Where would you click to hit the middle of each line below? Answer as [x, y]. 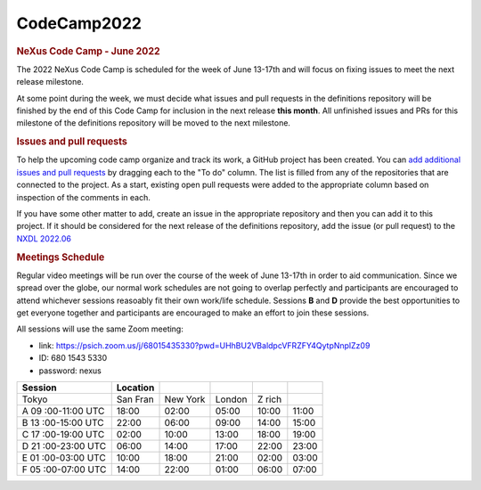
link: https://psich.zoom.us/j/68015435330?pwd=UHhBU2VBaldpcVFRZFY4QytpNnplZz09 [204, 345]
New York [185, 399]
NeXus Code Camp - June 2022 [88, 51]
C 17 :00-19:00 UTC [63, 434]
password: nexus [70, 371]
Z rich [269, 399]
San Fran [135, 399]
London [231, 399]
